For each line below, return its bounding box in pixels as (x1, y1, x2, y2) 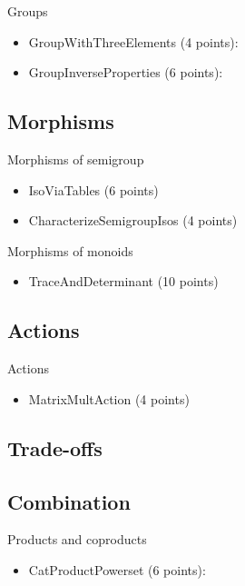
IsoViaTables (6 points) (28, 180, 159, 199)
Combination (7, 487, 131, 515)
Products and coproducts (7, 530, 147, 549)
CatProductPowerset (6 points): (28, 560, 206, 579)
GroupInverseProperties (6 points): (28, 63, 223, 82)
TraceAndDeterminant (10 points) (28, 272, 219, 291)
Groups (7, 2, 48, 20)
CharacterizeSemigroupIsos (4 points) (28, 211, 238, 230)
